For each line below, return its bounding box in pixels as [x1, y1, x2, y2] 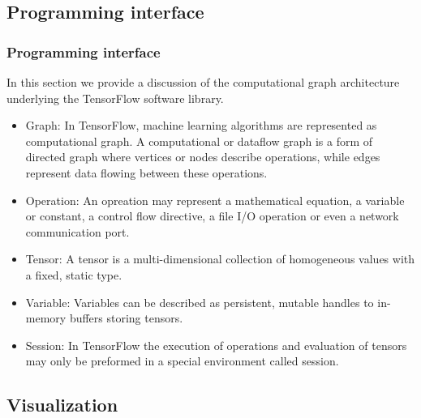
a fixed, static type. [25, 266, 122, 283]
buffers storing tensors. [69, 309, 183, 326]
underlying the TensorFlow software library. [6, 89, 224, 106]
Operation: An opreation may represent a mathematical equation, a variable [25, 191, 405, 208]
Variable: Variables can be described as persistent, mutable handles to [25, 293, 374, 310]
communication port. [25, 223, 130, 240]
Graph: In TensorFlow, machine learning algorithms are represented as [25, 117, 377, 134]
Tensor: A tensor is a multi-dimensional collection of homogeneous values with [25, 250, 415, 267]
